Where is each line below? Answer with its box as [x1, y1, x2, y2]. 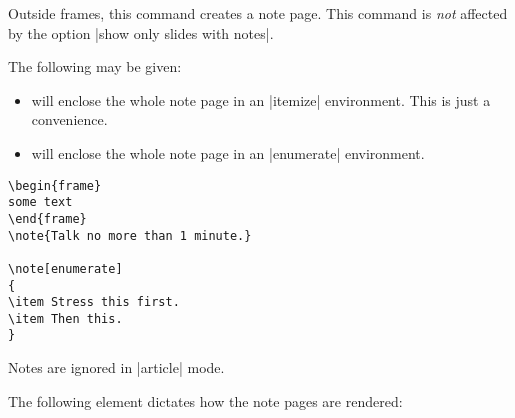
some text [8, 195, 73, 210]
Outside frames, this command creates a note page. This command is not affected [8, 3, 508, 23]
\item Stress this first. [8, 295, 180, 310]
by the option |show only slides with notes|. [8, 22, 274, 43]
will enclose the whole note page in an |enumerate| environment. [31, 142, 425, 163]
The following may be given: [8, 56, 182, 77]
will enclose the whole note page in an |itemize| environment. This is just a [31, 89, 491, 110]
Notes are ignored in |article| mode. [8, 357, 225, 378]
